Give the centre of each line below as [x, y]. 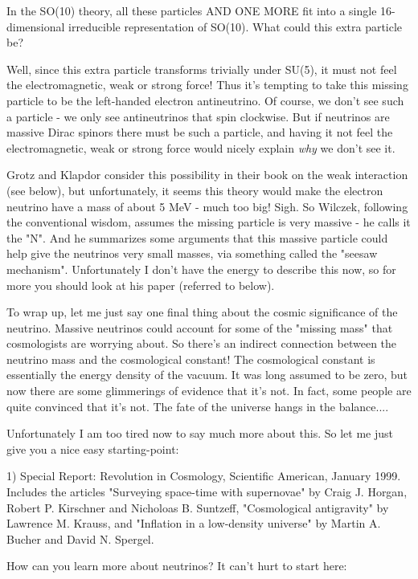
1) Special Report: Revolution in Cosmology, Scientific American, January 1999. [204, 476]
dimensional [36, 26]
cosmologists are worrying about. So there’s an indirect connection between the [202, 343]
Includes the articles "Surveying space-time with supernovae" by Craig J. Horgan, [207, 492]
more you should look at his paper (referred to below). [141, 285]
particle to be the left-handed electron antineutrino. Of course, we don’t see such [205, 100]
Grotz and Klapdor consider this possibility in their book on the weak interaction [207, 175]
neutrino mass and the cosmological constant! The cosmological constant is [191, 359]
